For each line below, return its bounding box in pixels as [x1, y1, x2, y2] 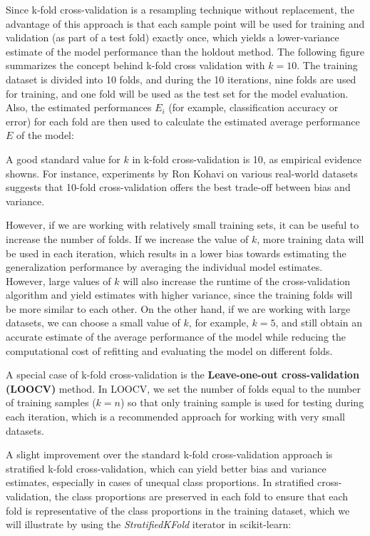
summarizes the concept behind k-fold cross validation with [6, 58, 265, 73]
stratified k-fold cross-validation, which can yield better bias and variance [6, 460, 327, 475]
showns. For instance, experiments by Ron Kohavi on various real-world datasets [6, 165, 358, 180]
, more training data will [257, 231, 364, 246]
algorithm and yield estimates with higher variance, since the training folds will [6, 287, 353, 302]
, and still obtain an [275, 315, 362, 330]
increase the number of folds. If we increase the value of [6, 231, 249, 246]
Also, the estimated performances [6, 100, 152, 115]
